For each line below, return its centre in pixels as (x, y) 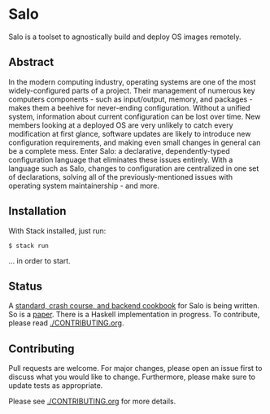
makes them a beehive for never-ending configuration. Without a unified (129, 107)
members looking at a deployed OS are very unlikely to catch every (121, 125)
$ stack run (28, 246)
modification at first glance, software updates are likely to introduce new (130, 133)
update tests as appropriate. (56, 386)
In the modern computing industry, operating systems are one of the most (132, 81)
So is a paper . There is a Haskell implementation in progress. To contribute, (134, 315)
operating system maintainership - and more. (84, 185)
